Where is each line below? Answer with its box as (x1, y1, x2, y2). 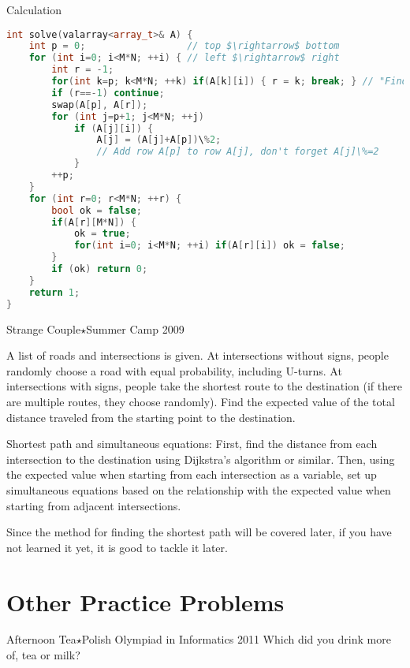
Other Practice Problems (6, 585, 285, 618)
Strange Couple (6, 320, 81, 337)
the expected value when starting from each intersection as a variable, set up (6, 466, 377, 483)
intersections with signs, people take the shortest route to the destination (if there (6, 378, 402, 394)
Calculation (6, 2, 62, 17)
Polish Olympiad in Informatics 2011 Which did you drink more (81, 631, 391, 647)
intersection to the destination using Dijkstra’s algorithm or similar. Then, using (6, 450, 395, 467)
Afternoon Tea (6, 631, 76, 647)
